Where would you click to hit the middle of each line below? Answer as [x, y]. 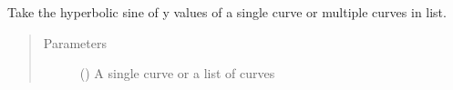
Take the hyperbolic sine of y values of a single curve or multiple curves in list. [227, 12]
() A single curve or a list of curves [177, 73]
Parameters [75, 42]
